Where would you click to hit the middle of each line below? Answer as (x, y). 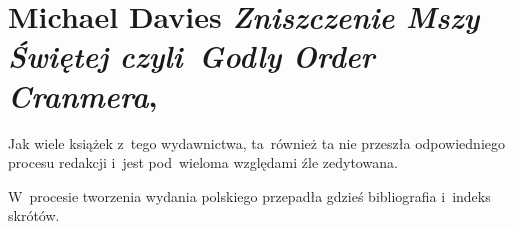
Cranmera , (83, 95)
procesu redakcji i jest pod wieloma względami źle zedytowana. (203, 162)
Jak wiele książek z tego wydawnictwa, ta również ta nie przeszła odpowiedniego (257, 142)
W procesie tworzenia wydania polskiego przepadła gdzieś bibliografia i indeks (249, 195)
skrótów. (34, 215)
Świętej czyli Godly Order (191, 56)
